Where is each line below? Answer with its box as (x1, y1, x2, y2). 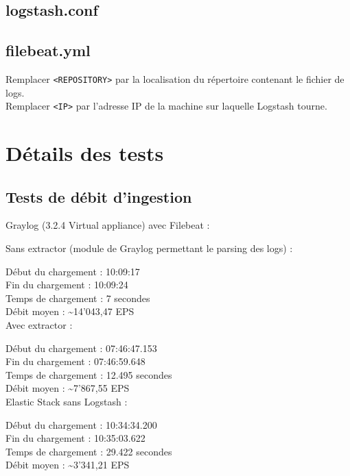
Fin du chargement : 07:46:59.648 (5, 354, 145, 368)
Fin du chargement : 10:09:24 (5, 277, 128, 292)
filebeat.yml (5, 40, 91, 61)
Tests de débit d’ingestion (5, 186, 192, 207)
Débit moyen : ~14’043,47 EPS (5, 304, 135, 318)
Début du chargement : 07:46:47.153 (5, 340, 157, 355)
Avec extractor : (5, 318, 73, 332)
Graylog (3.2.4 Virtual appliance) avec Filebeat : (5, 218, 210, 232)
